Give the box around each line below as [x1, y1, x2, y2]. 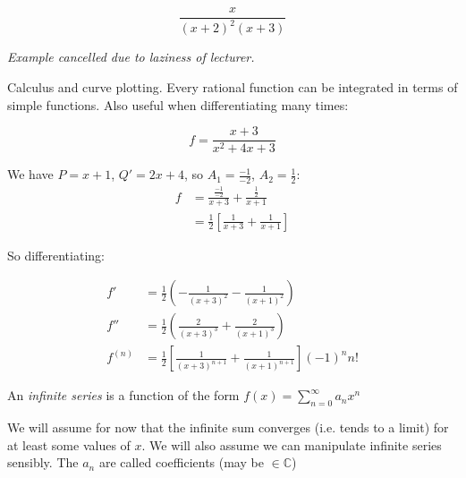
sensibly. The [7, 453, 79, 472]
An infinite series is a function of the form [7, 386, 240, 405]
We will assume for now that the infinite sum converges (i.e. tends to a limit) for [7, 418, 449, 436]
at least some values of [7, 435, 131, 454]
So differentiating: [7, 245, 105, 264]
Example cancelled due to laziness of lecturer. [7, 47, 255, 66]
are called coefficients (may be [98, 453, 264, 472]
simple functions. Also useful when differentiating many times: [7, 95, 349, 114]
